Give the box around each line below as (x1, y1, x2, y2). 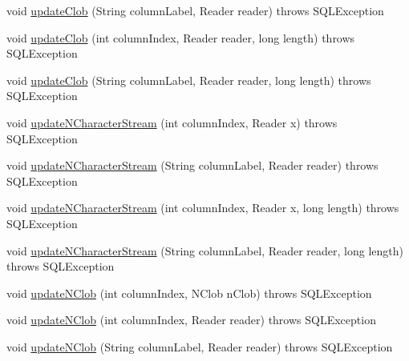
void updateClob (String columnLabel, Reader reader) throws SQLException (6, 2, 384, 18)
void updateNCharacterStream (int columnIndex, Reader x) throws (6, 114, 338, 130)
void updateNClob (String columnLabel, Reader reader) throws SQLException (6, 338, 393, 355)
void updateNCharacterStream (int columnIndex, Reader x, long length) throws (6, 199, 399, 216)
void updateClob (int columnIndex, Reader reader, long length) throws (6, 29, 355, 46)
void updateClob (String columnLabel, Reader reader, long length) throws (6, 71, 371, 88)
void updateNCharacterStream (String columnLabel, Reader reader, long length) (6, 242, 404, 259)
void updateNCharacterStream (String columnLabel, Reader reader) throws (6, 157, 379, 174)
